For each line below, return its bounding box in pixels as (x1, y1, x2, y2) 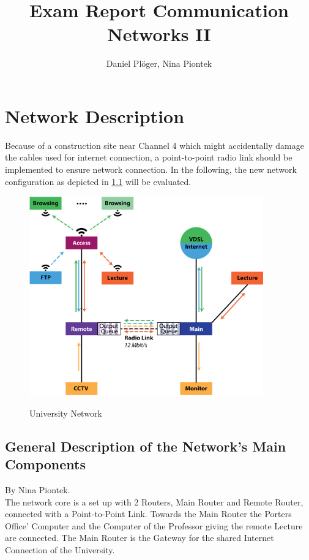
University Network (29, 406, 102, 419)
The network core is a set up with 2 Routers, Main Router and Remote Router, (5, 495, 303, 508)
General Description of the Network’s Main (5, 436, 286, 455)
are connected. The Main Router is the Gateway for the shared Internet (5, 531, 274, 544)
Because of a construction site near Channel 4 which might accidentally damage (5, 138, 304, 151)
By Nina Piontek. (5, 483, 70, 496)
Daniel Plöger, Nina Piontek (106, 57, 212, 70)
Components (5, 455, 86, 474)
